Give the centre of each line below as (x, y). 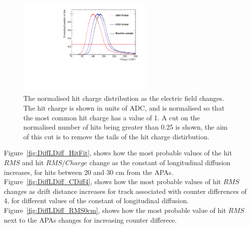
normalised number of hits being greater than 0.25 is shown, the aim (125, 127)
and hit (33, 162)
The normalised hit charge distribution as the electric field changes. (124, 98)
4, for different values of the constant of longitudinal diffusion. (96, 200)
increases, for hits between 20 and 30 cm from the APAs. (89, 172)
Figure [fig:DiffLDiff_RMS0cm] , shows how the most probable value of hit (115, 210)
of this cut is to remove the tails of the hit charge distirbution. (117, 136)
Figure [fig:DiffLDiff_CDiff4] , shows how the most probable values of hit (113, 181)
